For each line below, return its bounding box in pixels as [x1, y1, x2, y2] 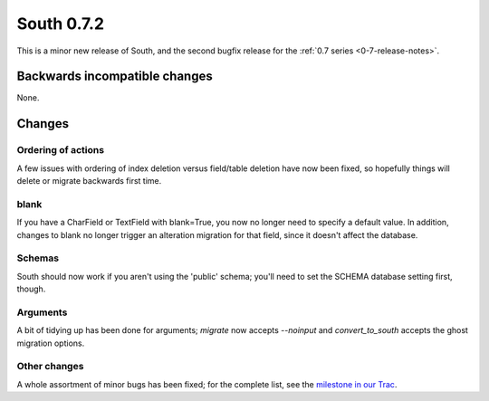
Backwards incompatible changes [16, 69, 213, 84]
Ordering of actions [16, 144, 104, 157]
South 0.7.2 [16, 14, 104, 33]
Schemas [16, 252, 59, 264]
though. [16, 283, 46, 294]
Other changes [16, 360, 84, 373]
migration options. [16, 338, 85, 348]
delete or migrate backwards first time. [16, 176, 162, 186]
